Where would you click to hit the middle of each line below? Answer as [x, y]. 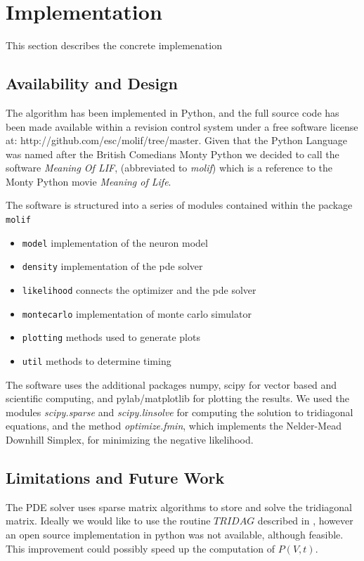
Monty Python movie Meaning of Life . [89, 181]
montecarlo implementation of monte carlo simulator [137, 313]
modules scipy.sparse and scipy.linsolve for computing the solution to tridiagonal [180, 412]
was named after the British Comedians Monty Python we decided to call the [173, 154]
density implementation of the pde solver [112, 266]
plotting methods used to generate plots [111, 337]
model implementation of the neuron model [115, 242]
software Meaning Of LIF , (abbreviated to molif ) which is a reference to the [169, 168]
